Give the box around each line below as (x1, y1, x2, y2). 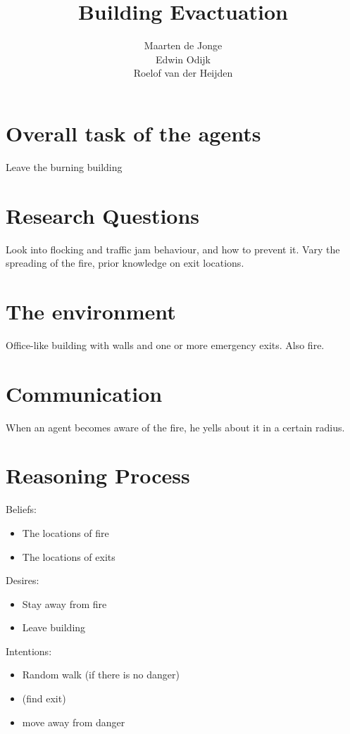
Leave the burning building (6, 159, 123, 174)
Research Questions (6, 201, 200, 229)
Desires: (6, 573, 39, 588)
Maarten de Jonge (144, 38, 223, 53)
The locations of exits (22, 549, 115, 564)
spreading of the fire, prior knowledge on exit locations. (6, 255, 244, 270)
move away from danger (22, 714, 125, 729)
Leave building (22, 620, 86, 635)
